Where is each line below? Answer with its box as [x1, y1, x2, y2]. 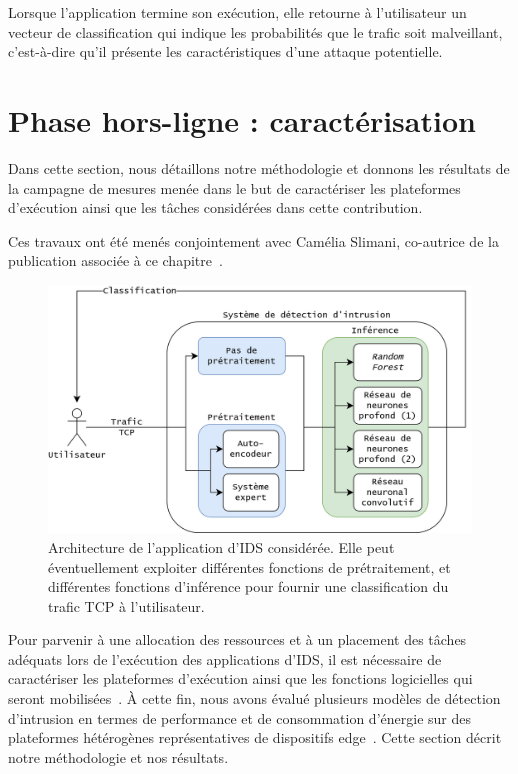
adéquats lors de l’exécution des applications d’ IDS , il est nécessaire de [8, 648, 442, 669]
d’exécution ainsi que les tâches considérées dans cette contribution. [8, 197, 423, 218]
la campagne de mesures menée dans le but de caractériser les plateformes [8, 177, 461, 198]
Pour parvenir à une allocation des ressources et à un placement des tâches [8, 629, 467, 650]
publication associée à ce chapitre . [8, 250, 223, 271]
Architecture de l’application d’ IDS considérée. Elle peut [48, 536, 395, 557]
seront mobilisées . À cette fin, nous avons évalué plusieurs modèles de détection [8, 688, 501, 709]
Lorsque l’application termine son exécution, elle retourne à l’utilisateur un [8, 2, 467, 22]
